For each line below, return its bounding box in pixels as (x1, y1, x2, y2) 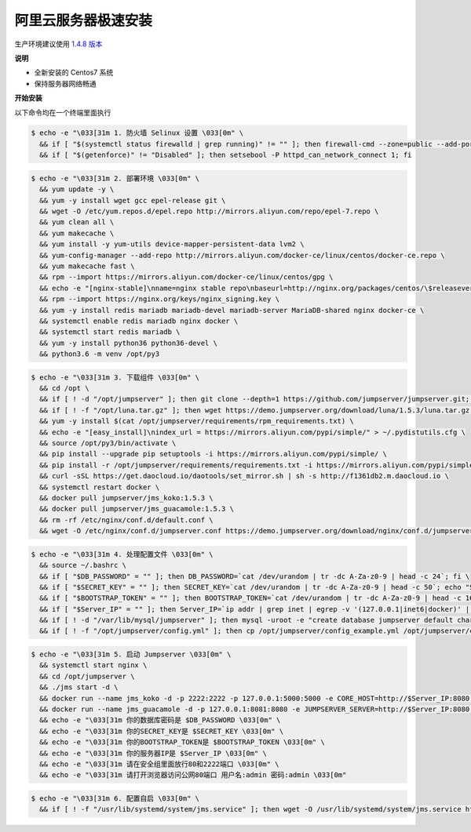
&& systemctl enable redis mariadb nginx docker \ (39, 316, 239, 325)
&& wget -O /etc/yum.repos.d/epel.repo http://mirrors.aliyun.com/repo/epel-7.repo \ (39, 207, 379, 216)
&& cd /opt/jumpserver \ (39, 671, 135, 681)
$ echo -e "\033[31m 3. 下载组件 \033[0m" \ (31, 372, 200, 382)
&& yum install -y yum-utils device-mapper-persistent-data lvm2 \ (39, 240, 305, 249)
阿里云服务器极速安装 (14, 12, 153, 29)
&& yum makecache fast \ (39, 261, 135, 271)
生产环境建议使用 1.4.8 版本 (14, 39, 103, 49)
